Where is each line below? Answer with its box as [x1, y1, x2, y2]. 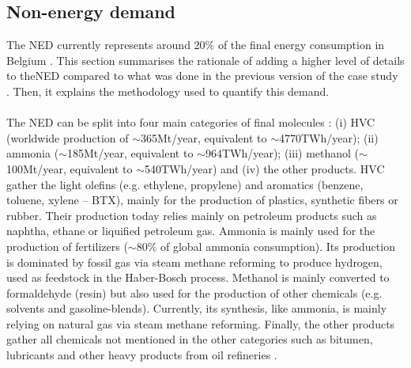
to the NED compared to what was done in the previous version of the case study [6, 67, 398, 84]
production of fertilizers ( [6, 237, 128, 254]
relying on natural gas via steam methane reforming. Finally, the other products [6, 315, 395, 332]
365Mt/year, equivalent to [141, 129, 267, 146]
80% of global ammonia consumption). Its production [136, 237, 395, 254]
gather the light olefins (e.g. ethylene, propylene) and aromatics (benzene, [6, 176, 364, 192]
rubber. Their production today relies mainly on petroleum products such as [6, 207, 377, 223]
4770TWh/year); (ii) [278, 129, 379, 146]
